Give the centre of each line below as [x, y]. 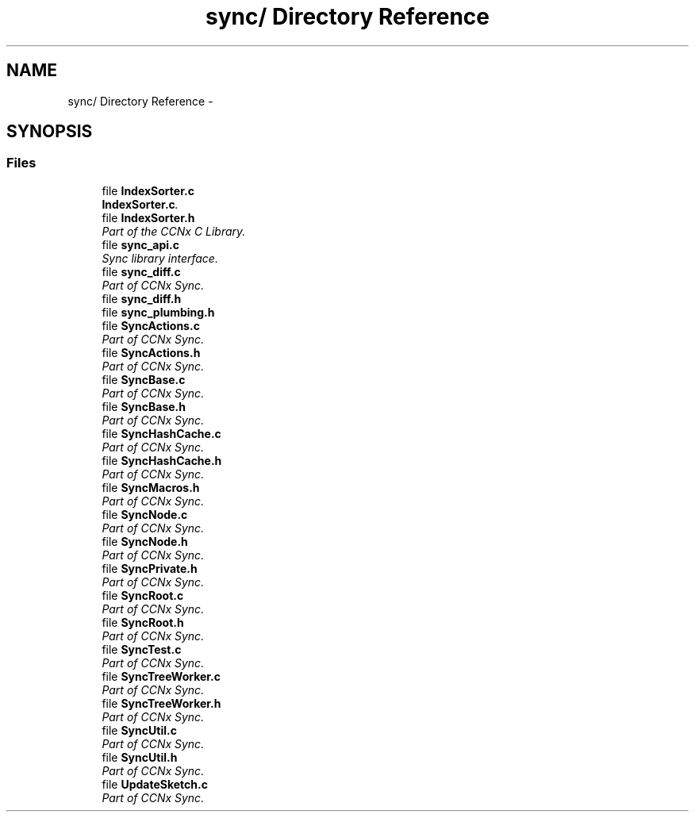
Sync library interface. [160, 258]
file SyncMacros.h [151, 487]
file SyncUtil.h [140, 757]
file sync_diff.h [142, 298]
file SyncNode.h [145, 541]
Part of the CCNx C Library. [174, 231]
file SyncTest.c [142, 649]
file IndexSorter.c [148, 190]
